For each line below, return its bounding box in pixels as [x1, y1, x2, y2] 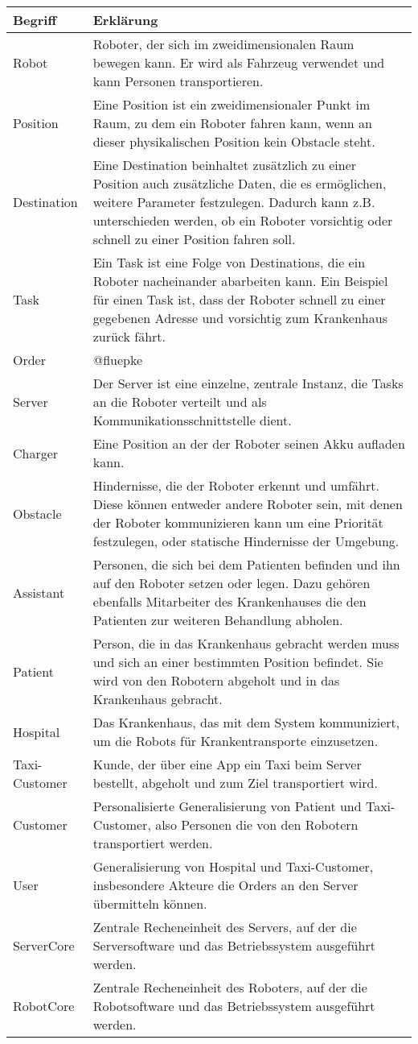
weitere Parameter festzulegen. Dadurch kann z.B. [92, 193, 375, 211]
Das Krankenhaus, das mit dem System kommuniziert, [92, 713, 400, 731]
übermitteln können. [92, 894, 207, 913]
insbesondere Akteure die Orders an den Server [92, 876, 359, 894]
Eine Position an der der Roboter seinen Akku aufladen [92, 434, 405, 453]
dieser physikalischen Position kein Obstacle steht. [92, 132, 375, 151]
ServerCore [13, 936, 75, 955]
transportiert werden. [92, 834, 213, 852]
